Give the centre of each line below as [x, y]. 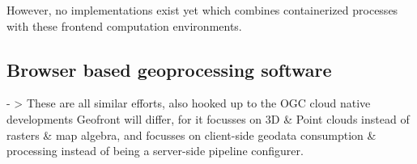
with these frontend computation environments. [124, 25]
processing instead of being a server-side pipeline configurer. [155, 151]
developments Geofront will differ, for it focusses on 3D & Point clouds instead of [208, 118]
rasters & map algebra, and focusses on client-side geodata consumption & [191, 135]
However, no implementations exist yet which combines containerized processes [202, 10]
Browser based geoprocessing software [169, 69]
